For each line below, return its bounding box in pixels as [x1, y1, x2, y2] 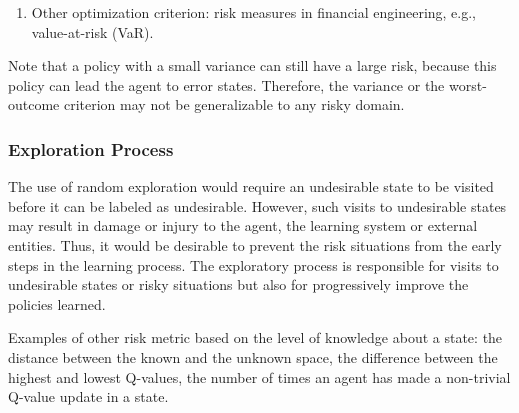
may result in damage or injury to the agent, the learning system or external [8, 215, 478, 236]
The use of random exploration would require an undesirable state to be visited [8, 176, 494, 197]
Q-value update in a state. [8, 386, 169, 407]
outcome [8, 94, 60, 115]
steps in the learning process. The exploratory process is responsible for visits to [8, 254, 499, 275]
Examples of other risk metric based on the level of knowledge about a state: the [8, 327, 503, 348]
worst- [448, 74, 487, 95]
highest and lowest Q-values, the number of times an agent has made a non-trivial [8, 366, 511, 387]
